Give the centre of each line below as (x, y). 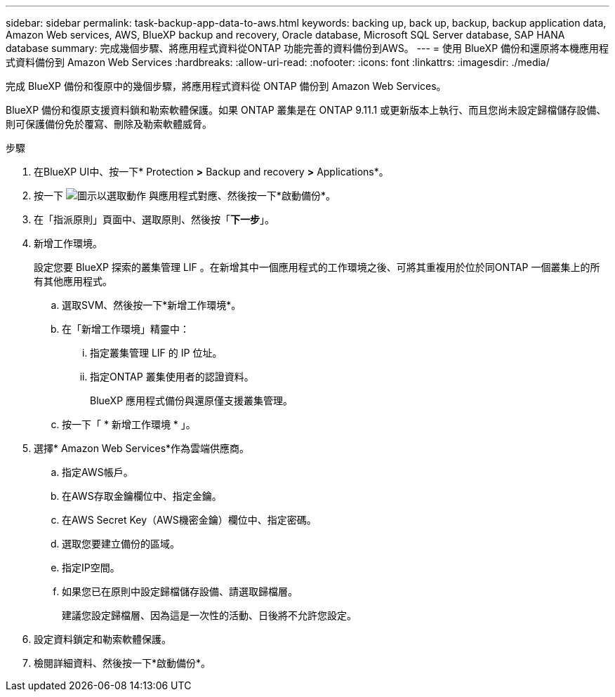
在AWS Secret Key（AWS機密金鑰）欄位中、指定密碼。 (189, 520)
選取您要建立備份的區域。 (121, 544)
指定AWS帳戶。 (98, 472)
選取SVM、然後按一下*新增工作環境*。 (152, 305)
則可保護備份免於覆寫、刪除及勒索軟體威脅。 (109, 124)
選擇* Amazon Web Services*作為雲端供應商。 (142, 448)
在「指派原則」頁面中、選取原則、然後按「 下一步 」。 (154, 219)
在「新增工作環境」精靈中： (126, 329)
